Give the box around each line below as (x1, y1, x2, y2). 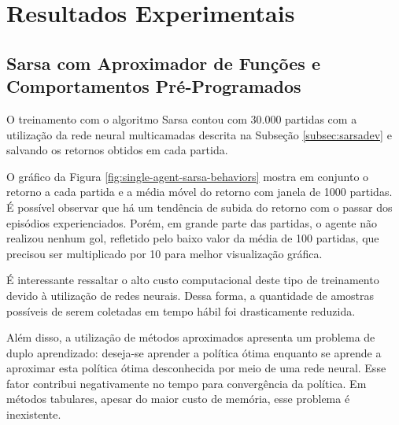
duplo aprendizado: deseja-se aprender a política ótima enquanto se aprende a (6, 344, 382, 360)
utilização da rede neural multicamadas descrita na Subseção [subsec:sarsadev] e (6, 126, 392, 142)
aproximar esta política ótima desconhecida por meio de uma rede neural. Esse (6, 360, 386, 376)
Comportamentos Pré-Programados (6, 74, 301, 98)
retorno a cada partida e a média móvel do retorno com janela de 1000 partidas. (6, 183, 393, 200)
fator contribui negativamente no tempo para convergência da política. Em (6, 375, 367, 391)
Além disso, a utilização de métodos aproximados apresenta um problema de (6, 329, 375, 346)
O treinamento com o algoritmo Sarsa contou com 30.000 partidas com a (6, 110, 357, 127)
